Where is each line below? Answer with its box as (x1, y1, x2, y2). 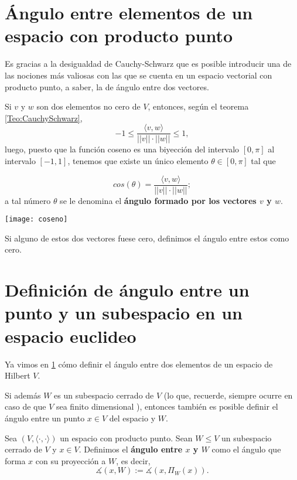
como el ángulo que (211, 443, 281, 455)
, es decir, (116, 454, 151, 467)
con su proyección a (35, 454, 106, 467)
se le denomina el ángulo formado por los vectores (60, 194, 257, 206)
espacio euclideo (5, 324, 136, 348)
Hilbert (5, 369, 30, 382)
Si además (5, 389, 41, 401)
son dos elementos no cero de (36, 100, 141, 113)
